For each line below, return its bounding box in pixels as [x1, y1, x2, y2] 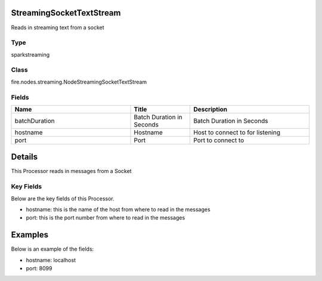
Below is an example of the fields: [11, 245, 94, 253]
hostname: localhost [26, 257, 76, 264]
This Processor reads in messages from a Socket [11, 168, 132, 175]
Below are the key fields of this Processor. [11, 194, 114, 202]
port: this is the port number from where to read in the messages [26, 214, 185, 221]
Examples [11, 230, 49, 240]
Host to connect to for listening [193, 128, 280, 137]
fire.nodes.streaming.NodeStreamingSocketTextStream [11, 78, 147, 85]
